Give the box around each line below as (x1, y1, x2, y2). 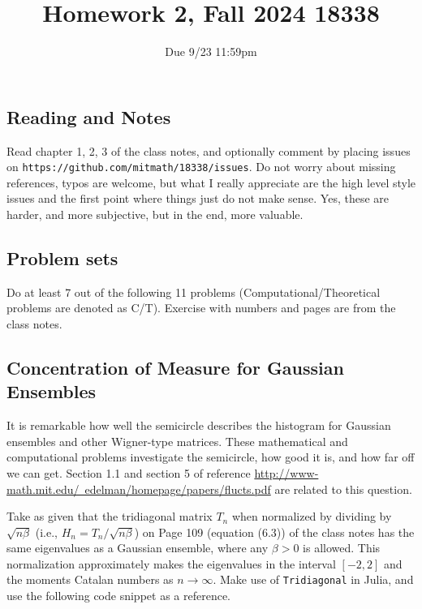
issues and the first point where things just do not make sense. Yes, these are (6, 190, 390, 207)
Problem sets (6, 245, 118, 270)
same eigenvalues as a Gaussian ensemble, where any (6, 539, 269, 556)
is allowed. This (303, 539, 381, 556)
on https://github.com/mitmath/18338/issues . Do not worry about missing (6, 158, 396, 175)
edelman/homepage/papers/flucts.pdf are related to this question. (84, 480, 412, 497)
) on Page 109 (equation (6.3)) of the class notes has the (134, 523, 415, 540)
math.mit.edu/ (6, 480, 80, 497)
